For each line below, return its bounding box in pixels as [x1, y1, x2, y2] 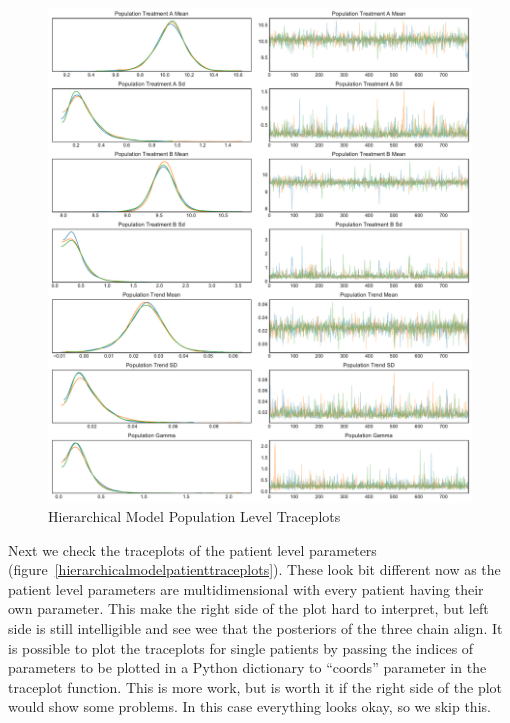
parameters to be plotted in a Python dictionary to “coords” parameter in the [8, 657, 487, 678]
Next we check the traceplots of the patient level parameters [8, 539, 377, 560]
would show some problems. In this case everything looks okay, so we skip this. [8, 696, 491, 717]
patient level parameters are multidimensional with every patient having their [8, 578, 484, 599]
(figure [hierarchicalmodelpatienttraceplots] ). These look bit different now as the [8, 559, 501, 580]
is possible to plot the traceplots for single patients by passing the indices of [8, 637, 474, 658]
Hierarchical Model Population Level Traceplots [48, 506, 341, 527]
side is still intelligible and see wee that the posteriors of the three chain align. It [8, 618, 503, 639]
